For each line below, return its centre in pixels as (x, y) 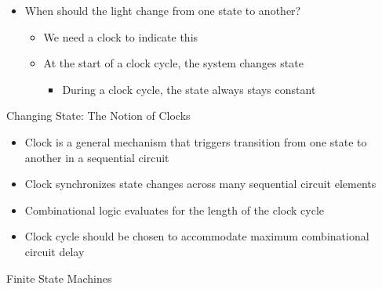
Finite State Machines (59, 278)
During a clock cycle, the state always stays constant (189, 89)
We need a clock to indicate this (121, 36)
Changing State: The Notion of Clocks (98, 116)
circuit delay (55, 251)
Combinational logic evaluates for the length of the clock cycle (175, 210)
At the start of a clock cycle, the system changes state (173, 63)
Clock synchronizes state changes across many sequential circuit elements (200, 184)
